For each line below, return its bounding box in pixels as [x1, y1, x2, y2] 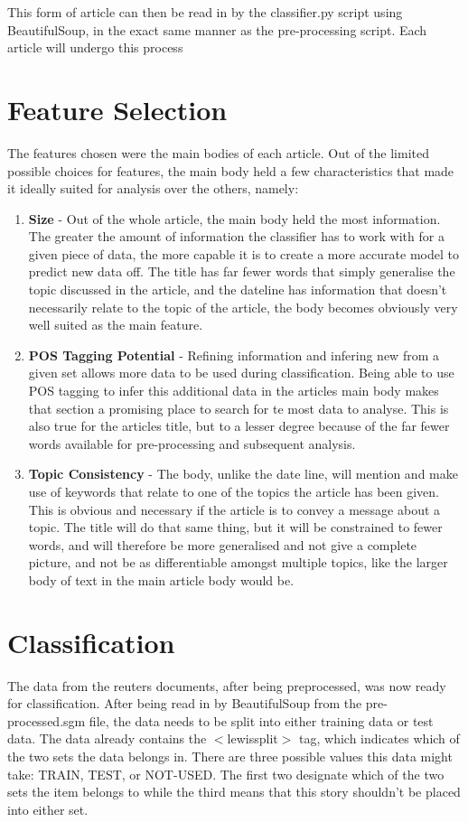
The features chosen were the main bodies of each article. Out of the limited [7, 143, 429, 162]
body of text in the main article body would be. [28, 570, 295, 589]
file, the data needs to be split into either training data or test [89, 711, 434, 730]
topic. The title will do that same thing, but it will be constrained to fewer [28, 518, 443, 537]
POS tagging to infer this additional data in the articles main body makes [28, 381, 439, 400]
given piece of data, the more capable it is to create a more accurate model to [28, 244, 459, 263]
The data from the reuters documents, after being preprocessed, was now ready [7, 676, 446, 695]
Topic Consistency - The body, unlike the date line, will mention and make [28, 464, 458, 483]
